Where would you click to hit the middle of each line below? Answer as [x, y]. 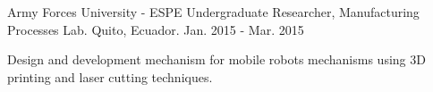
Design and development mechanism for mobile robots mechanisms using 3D [216, 59]
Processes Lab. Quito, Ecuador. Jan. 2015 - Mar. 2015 [156, 29]
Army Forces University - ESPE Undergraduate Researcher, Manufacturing [213, 12]
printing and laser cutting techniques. [110, 76]
